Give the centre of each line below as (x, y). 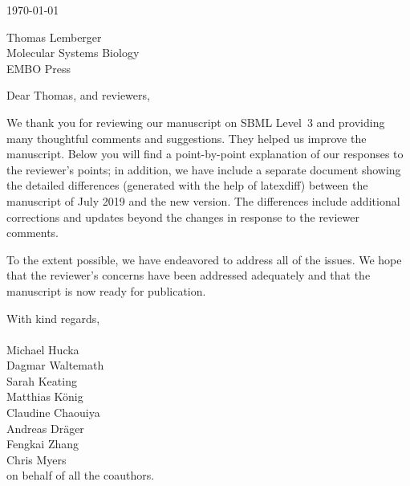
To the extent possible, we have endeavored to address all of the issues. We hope (204, 259)
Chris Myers (37, 459)
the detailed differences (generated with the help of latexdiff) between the (187, 185)
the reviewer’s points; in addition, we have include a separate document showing (204, 169)
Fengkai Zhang (43, 444)
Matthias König (45, 396)
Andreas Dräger (45, 428)
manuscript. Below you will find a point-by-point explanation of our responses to (205, 154)
